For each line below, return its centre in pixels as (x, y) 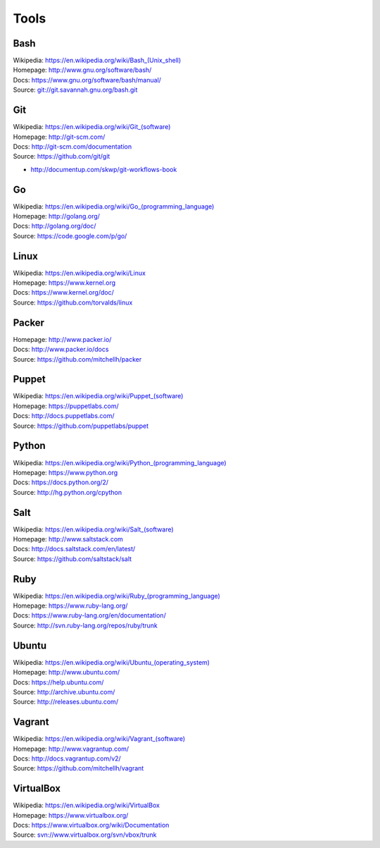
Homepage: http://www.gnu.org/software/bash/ (82, 70)
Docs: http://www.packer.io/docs (61, 350)
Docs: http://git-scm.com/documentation (72, 146)
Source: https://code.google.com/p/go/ (70, 235)
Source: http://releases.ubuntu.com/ (66, 702)
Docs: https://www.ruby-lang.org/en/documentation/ (90, 615)
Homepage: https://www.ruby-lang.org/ (70, 606)
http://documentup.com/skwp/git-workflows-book (104, 169)
